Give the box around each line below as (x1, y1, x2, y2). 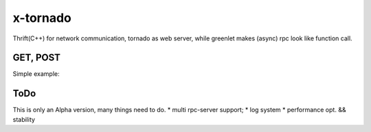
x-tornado (12, 10, 71, 25)
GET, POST (12, 52, 61, 64)
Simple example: (12, 70, 60, 78)
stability (12, 115, 36, 123)
